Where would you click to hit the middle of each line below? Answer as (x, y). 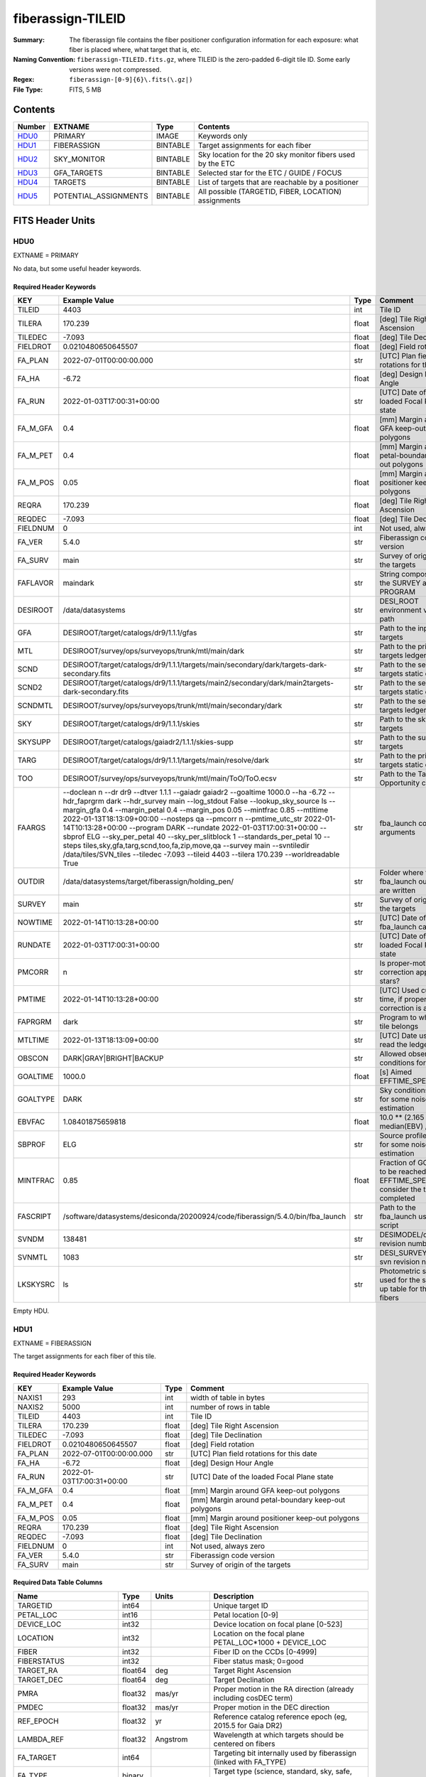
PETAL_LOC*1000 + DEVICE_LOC (270, 1642)
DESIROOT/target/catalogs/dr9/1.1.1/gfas (130, 633)
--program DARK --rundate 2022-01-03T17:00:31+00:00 (224, 827)
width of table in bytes (228, 1397)
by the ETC (217, 163)
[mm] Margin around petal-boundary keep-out (268, 1500)
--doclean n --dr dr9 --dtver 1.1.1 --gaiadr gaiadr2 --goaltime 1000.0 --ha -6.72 (195, 792)
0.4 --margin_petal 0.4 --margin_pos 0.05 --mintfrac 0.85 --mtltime (215, 810)
